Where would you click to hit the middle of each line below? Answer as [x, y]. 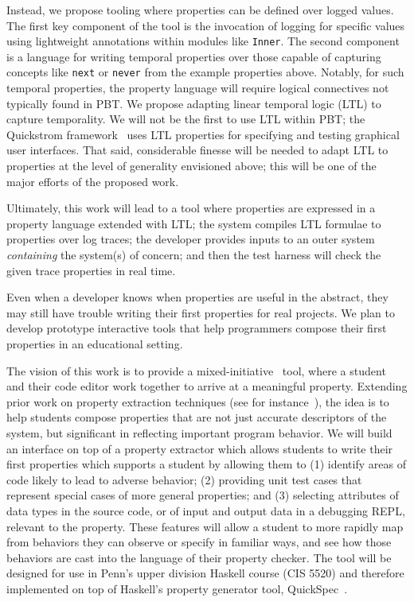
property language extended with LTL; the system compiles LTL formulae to [194, 223]
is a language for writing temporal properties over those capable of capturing [194, 56]
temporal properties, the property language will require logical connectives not [198, 88]
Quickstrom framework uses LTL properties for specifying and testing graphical [203, 134]
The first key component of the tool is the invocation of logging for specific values [206, 25]
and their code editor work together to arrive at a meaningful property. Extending [207, 386]
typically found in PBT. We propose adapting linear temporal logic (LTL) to [194, 103]
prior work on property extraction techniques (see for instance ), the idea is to [198, 401]
